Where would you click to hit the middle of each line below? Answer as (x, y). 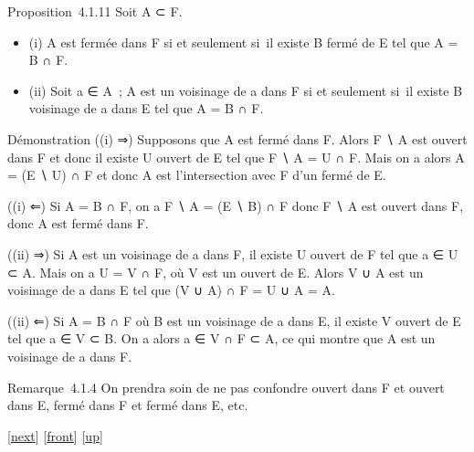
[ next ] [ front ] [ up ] (55, 435)
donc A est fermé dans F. (78, 223)
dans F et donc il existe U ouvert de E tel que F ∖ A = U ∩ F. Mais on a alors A (236, 157)
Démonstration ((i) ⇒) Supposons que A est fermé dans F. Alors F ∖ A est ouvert (237, 138)
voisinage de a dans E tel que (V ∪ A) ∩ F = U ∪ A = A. (171, 290)
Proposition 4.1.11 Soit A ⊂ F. (95, 11)
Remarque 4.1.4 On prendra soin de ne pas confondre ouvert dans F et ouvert (226, 387)
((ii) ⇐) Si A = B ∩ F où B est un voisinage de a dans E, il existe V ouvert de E (234, 320)
